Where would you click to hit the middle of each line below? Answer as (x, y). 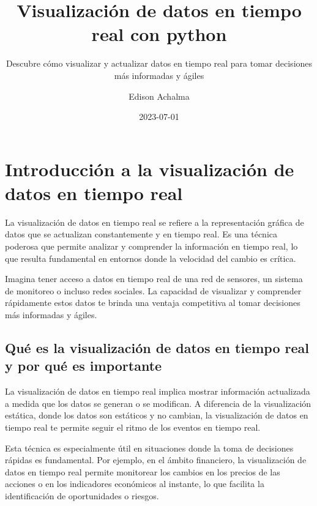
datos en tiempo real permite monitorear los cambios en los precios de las (143, 471)
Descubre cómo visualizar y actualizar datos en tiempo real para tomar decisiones (159, 63)
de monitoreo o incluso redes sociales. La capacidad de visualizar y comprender (153, 290)
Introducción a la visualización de (150, 169)
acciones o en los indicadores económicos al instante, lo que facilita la (135, 484)
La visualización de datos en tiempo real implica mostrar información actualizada (158, 391)
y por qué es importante (84, 366)
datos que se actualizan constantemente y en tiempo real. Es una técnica (141, 234)
